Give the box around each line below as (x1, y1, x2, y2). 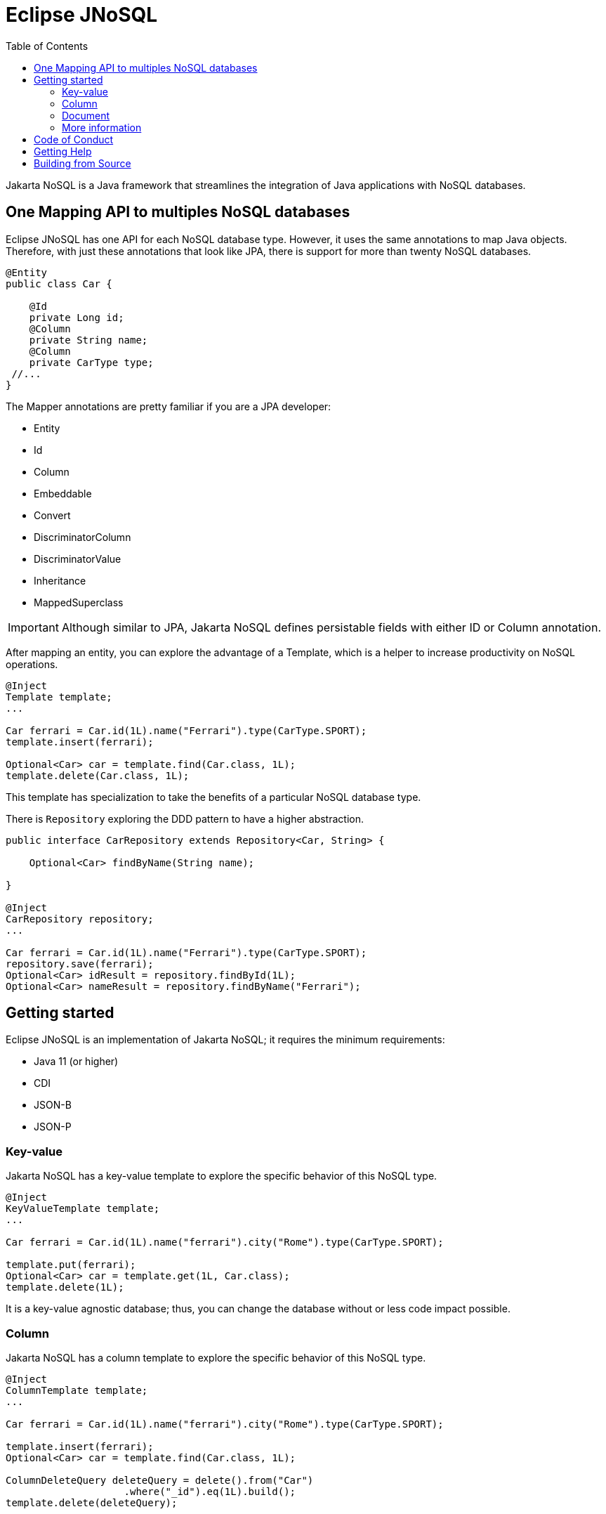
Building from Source (34, 157, 131, 169)
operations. (6, 658, 58, 670)
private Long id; (29, 311, 124, 323)
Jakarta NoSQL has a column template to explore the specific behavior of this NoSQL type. (6, 1351, 426, 1364)
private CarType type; (29, 356, 154, 368)
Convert (34, 509, 71, 521)
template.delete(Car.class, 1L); (6, 769, 190, 781)
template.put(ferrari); (6, 1259, 136, 1271)
